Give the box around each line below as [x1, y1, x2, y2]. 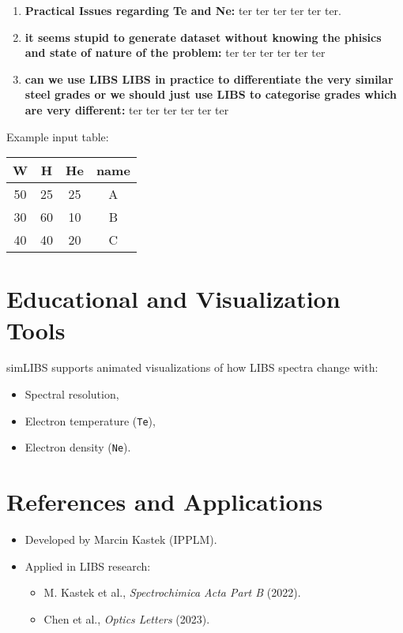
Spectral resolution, [24, 386, 119, 403]
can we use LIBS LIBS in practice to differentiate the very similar [24, 70, 394, 87]
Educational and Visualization [6, 283, 341, 315]
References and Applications [6, 485, 323, 518]
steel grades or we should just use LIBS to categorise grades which [24, 86, 397, 103]
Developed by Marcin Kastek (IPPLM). [24, 531, 217, 548]
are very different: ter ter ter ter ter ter [24, 101, 229, 118]
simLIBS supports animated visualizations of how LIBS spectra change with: [6, 359, 379, 376]
